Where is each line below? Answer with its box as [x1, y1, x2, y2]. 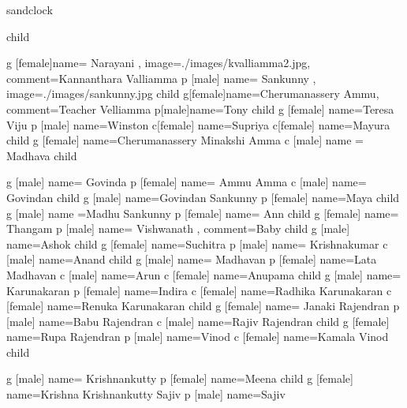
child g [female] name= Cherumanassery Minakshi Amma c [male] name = [6, 132, 364, 148]
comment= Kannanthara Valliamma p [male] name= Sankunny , [6, 69, 316, 86]
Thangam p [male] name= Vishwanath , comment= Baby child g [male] [6, 220, 350, 237]
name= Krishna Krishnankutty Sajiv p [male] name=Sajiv [6, 386, 286, 402]
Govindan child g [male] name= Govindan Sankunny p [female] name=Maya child [6, 189, 400, 205]
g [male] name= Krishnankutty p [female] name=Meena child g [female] [6, 370, 353, 387]
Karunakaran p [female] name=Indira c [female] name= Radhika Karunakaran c [6, 282, 392, 298]
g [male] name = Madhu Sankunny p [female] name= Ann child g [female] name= [6, 204, 399, 221]
